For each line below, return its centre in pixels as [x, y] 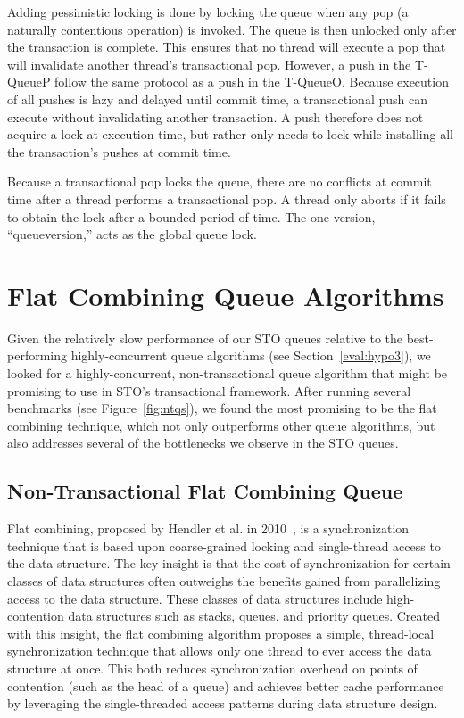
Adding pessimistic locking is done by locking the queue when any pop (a [208, 12]
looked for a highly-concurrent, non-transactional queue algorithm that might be [228, 373]
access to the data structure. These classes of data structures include [195, 598]
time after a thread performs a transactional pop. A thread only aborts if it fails [227, 198]
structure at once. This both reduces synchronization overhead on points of [212, 668]
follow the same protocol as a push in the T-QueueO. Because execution [252, 82]
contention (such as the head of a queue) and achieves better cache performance [226, 685]
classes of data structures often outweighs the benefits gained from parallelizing [224, 580]
